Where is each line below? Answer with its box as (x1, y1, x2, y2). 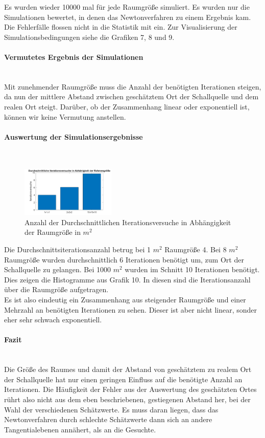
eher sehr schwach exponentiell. (4, 314, 102, 325)
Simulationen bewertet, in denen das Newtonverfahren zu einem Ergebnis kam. (4, 11, 251, 22)
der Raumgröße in (25, 227, 81, 237)
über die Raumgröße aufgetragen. (4, 284, 109, 295)
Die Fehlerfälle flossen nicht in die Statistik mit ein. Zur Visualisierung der (4, 21, 237, 32)
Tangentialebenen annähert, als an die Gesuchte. (4, 424, 156, 434)
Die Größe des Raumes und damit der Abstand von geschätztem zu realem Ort (4, 364, 252, 375)
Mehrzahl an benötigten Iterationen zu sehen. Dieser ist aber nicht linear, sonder (4, 304, 257, 315)
